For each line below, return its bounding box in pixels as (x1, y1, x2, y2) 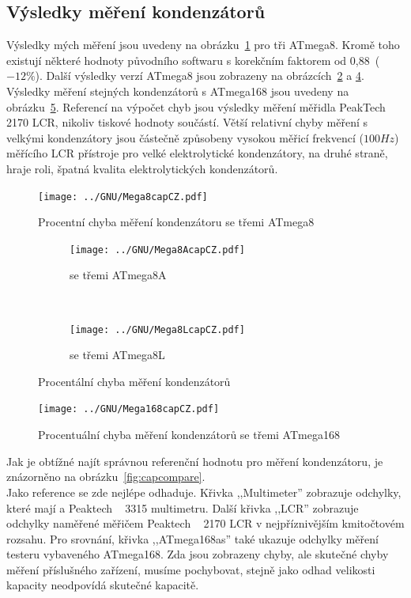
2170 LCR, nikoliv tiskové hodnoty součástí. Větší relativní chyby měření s (6, 114, 368, 131)
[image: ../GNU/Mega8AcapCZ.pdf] (70, 244, 245, 255)
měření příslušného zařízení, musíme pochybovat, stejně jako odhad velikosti (6, 561, 375, 577)
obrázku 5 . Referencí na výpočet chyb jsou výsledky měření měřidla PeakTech (6, 98, 386, 115)
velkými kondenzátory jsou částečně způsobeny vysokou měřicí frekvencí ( (6, 129, 364, 146)
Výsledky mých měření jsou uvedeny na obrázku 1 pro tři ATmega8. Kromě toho (6, 36, 400, 53)
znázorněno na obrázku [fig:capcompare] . (6, 468, 205, 485)
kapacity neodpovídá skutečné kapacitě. (6, 577, 199, 593)
